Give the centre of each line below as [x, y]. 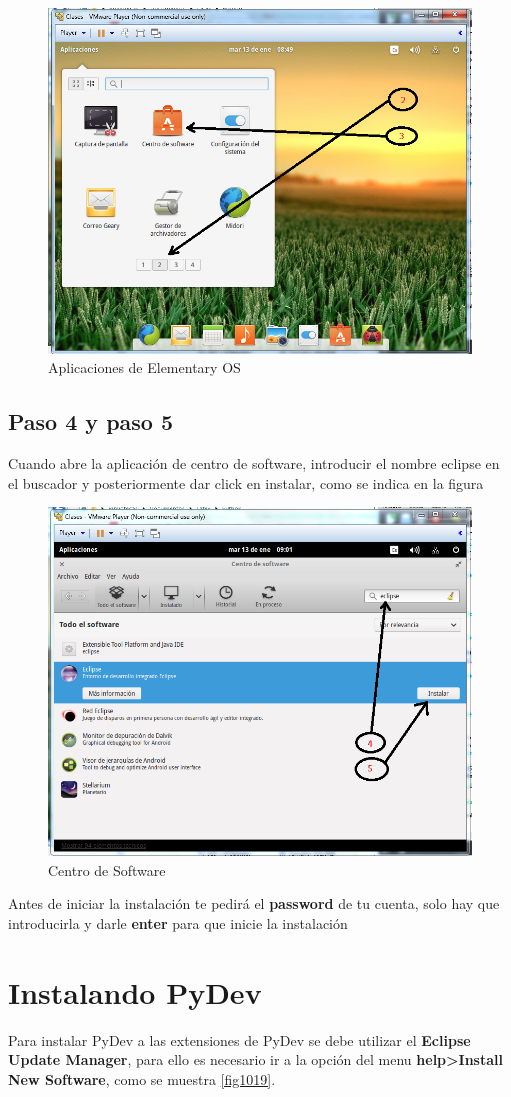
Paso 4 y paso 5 [91, 421]
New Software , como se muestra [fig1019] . [142, 1078]
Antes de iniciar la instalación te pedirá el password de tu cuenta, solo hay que [254, 903]
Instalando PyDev [135, 991]
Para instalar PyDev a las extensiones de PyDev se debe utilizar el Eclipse [239, 1039]
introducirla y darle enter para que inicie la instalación [178, 923]
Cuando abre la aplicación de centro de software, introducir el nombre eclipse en [254, 463]
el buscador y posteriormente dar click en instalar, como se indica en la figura [246, 482]
